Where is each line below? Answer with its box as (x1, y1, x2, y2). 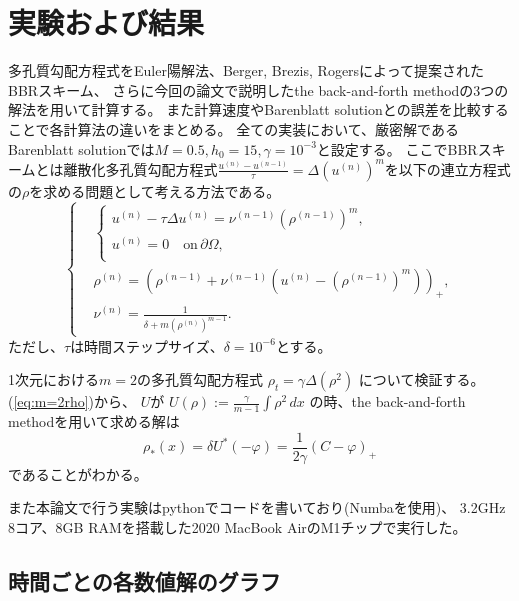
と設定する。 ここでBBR (316, 138, 478, 159)
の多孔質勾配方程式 (136, 369, 263, 390)
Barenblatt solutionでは (8, 138, 155, 159)
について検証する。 (358, 369, 485, 390)
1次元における (8, 369, 99, 390)
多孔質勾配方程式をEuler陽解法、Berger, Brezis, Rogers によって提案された (8, 60, 484, 81)
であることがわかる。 (8, 463, 148, 484)
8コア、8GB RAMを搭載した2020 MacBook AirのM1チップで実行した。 (8, 517, 467, 538)
